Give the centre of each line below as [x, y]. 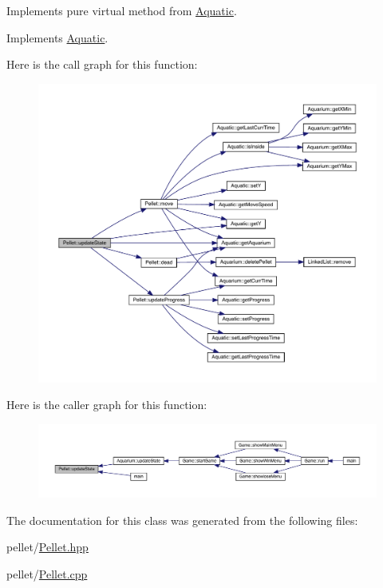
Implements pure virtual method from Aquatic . [122, 10]
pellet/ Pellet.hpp [47, 547]
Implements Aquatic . [57, 37]
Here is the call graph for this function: [102, 64]
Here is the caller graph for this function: [107, 405]
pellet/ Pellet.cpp [47, 573]
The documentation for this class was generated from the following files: [182, 520]
